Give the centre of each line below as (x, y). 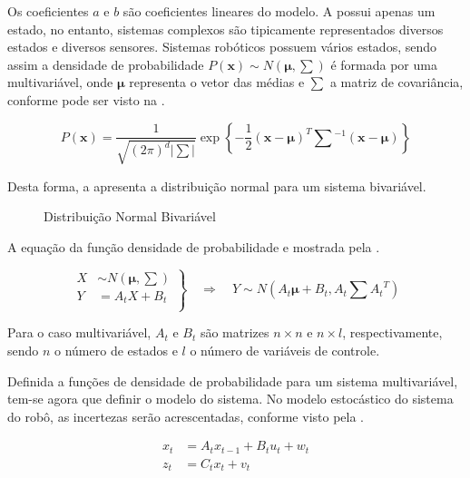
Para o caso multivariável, (79, 332)
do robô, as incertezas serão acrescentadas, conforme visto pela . (186, 416)
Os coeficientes (48, 11)
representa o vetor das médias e (217, 82)
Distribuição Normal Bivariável (130, 216)
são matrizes (235, 332)
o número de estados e (116, 350)
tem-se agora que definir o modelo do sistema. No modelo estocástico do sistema (230, 399)
